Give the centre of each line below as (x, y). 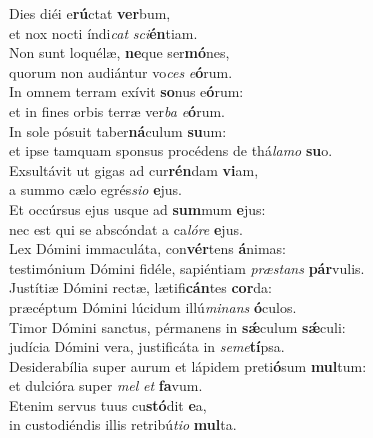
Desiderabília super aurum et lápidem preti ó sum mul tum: (188, 365)
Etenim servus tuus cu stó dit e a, (108, 404)
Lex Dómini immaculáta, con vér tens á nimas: (147, 248)
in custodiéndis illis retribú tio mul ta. (123, 424)
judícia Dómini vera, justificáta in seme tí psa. (147, 346)
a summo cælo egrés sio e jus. (95, 189)
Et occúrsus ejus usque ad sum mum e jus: (137, 208)
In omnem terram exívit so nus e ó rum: (126, 91)
